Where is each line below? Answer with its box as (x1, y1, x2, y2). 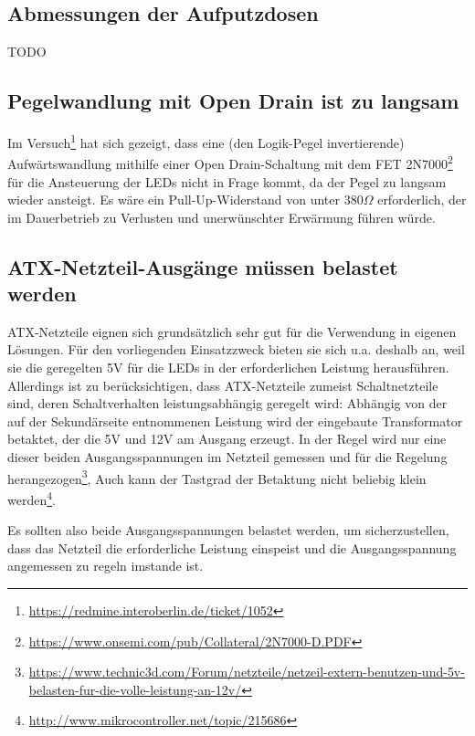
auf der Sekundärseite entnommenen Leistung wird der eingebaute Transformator (7, 411, 463, 430)
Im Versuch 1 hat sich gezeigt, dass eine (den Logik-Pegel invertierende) (7, 131, 405, 152)
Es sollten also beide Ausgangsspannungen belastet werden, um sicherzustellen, (7, 520, 449, 540)
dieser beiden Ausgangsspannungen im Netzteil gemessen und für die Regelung (7, 447, 448, 467)
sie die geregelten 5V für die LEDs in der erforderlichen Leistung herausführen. (7, 358, 449, 377)
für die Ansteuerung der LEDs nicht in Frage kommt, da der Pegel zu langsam (7, 172, 447, 191)
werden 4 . (7, 487, 56, 509)
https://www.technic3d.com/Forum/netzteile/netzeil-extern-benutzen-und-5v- (28, 662, 465, 681)
